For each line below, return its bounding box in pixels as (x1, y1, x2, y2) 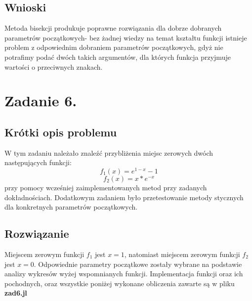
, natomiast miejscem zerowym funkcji (124, 249, 240, 259)
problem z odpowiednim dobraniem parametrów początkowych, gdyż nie (4, 42, 223, 52)
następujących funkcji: (4, 157, 72, 168)
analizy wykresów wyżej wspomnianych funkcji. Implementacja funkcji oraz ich (4, 268, 243, 279)
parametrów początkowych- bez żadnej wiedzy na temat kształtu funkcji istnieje (4, 32, 247, 43)
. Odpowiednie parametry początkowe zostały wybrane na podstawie (34, 258, 242, 269)
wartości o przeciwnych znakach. (4, 61, 103, 72)
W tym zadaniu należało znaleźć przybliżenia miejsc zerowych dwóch (4, 147, 213, 158)
